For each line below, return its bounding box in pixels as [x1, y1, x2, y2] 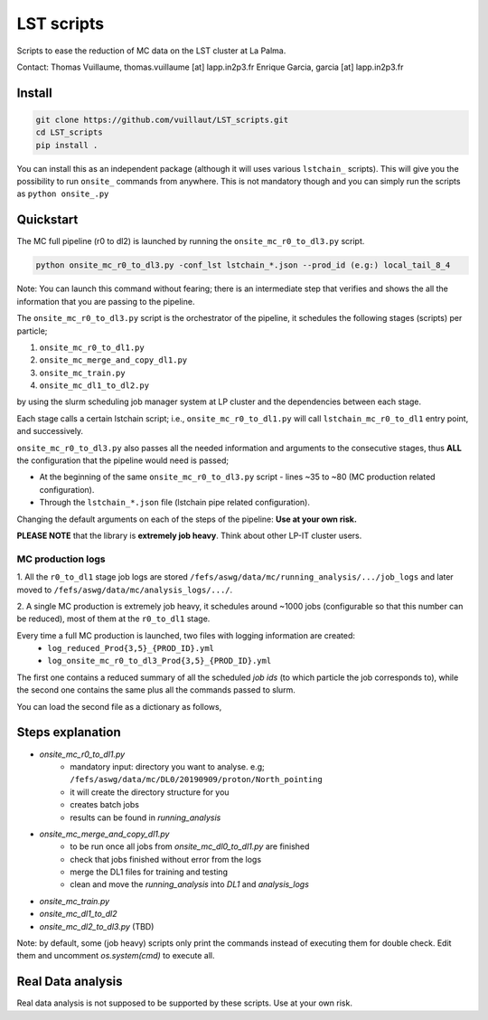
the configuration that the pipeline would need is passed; [16, 455, 230, 466]
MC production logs [16, 552, 106, 565]
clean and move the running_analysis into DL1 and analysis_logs [70, 879, 309, 890]
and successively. [16, 426, 84, 437]
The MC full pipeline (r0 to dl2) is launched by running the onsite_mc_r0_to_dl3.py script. [16, 236, 365, 247]
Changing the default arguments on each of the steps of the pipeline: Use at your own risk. [16, 514, 357, 524]
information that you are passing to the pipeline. [16, 296, 195, 307]
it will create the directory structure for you [70, 787, 230, 798]
